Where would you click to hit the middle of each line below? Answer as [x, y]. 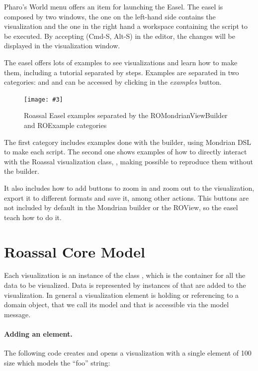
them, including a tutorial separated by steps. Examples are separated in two [122, 72]
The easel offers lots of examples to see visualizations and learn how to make [121, 62]
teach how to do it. [33, 217]
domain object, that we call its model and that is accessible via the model [117, 305]
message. [17, 314]
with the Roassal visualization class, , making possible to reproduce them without [129, 161]
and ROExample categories [65, 125]
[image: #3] [43, 99]
